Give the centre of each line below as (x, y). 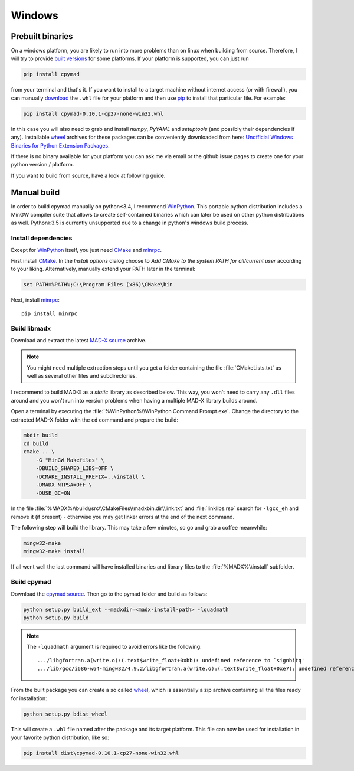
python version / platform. (42, 165)
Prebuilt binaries (42, 36)
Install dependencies (42, 238)
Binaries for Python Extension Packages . (60, 145)
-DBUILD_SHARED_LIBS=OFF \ (75, 468)
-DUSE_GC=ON (53, 493)
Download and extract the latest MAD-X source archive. (79, 340)
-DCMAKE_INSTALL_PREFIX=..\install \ (90, 476)
